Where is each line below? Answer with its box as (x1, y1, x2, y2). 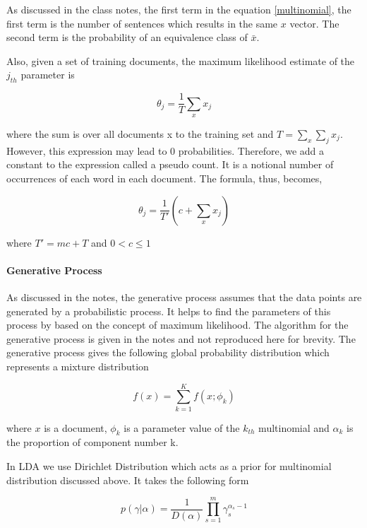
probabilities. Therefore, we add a (178, 143, 325, 158)
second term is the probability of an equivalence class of (6, 30, 248, 45)
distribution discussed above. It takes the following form (6, 472, 249, 487)
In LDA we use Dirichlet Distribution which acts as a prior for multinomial (6, 459, 332, 474)
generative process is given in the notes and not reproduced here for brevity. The (6, 331, 356, 346)
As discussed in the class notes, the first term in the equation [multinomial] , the (6, 2, 351, 16)
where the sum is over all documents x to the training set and (6, 127, 274, 141)
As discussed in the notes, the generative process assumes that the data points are (6, 290, 362, 304)
